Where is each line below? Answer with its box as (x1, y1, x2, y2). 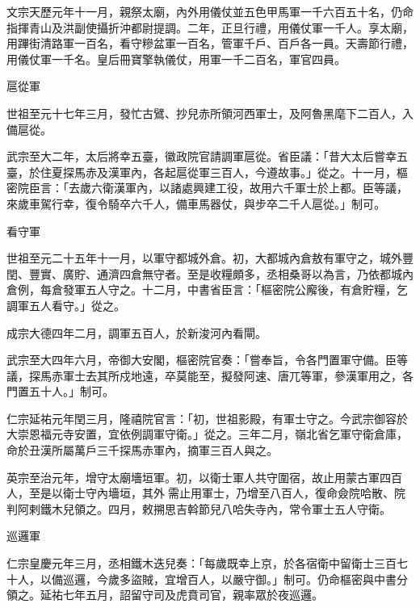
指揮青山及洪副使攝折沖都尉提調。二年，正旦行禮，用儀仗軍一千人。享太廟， (6, 19, 414, 36)
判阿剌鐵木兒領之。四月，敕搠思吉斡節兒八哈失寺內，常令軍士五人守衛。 (6, 500, 391, 517)
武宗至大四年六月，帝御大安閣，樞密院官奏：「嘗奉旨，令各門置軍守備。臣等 (6, 351, 408, 368)
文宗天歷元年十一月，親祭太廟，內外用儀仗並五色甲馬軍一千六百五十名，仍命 (6, 3, 414, 19)
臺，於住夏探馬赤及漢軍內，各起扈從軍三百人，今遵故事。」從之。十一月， (6, 163, 397, 180)
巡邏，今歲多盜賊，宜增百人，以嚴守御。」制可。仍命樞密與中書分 (62, 570, 408, 587)
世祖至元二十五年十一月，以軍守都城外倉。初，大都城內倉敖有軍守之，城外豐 (6, 249, 414, 266)
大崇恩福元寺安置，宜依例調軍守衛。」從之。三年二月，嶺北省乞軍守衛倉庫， (6, 426, 408, 442)
